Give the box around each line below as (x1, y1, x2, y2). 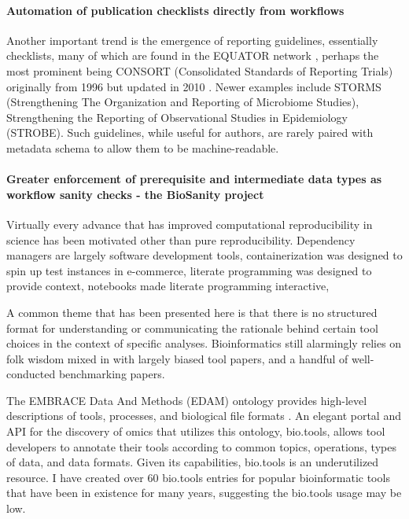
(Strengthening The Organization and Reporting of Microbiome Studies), (6, 94, 359, 110)
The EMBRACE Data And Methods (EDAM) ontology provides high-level (6, 392, 367, 408)
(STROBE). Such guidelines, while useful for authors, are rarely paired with (6, 124, 374, 141)
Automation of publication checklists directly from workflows (6, 2, 345, 18)
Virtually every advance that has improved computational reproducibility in (6, 215, 373, 232)
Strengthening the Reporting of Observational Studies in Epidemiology (6, 109, 348, 125)
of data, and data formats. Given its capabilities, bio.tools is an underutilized (6, 454, 379, 470)
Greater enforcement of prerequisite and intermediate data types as (6, 171, 382, 187)
